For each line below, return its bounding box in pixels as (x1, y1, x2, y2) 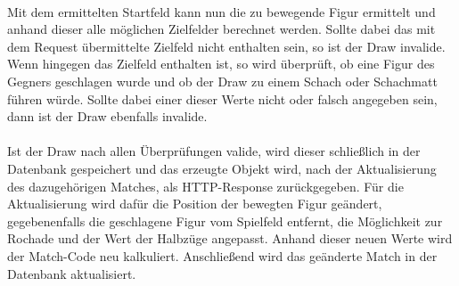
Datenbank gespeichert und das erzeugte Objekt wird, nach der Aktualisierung (7, 159, 437, 177)
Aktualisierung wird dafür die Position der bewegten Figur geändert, (7, 194, 382, 213)
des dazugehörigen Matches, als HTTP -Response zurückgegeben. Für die (7, 176, 404, 195)
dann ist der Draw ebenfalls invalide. (7, 107, 208, 126)
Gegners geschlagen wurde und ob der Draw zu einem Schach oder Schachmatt (7, 71, 438, 90)
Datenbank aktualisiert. (7, 264, 136, 282)
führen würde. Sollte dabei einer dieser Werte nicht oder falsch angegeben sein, (7, 89, 438, 108)
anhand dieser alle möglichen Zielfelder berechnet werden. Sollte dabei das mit (7, 20, 436, 38)
